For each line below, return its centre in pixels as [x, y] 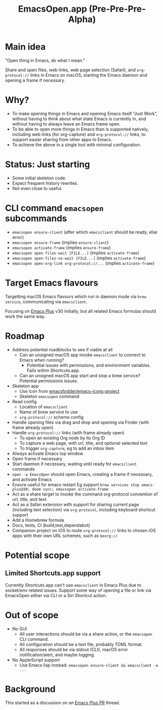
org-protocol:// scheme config [51, 417]
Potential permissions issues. [49, 381]
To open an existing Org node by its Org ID [62, 438]
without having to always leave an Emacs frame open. [66, 124]
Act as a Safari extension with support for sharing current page [75, 504]
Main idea [25, 47]
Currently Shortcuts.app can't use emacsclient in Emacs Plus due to [73, 585]
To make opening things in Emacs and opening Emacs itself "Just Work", [85, 113]
